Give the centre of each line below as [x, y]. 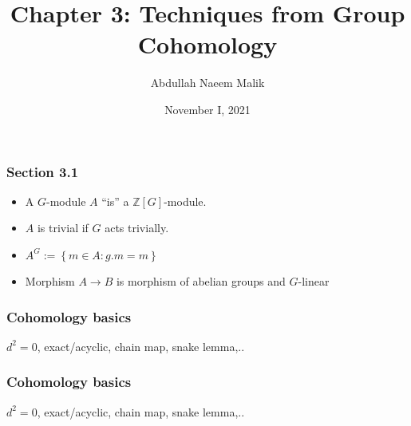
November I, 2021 [207, 109]
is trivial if [63, 228]
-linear [314, 280]
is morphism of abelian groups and [201, 280]
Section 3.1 [43, 171]
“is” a [115, 201]
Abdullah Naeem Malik [207, 83]
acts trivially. [137, 228]
